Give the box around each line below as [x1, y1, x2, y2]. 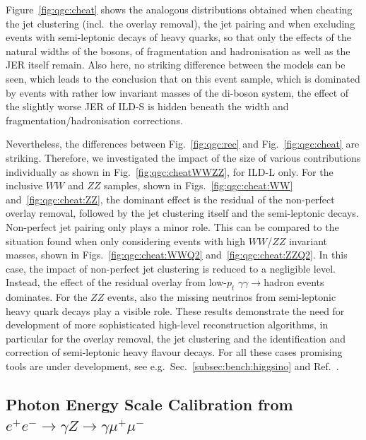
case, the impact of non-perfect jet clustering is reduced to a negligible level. [6, 261, 336, 275]
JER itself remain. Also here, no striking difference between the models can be [6, 57, 346, 72]
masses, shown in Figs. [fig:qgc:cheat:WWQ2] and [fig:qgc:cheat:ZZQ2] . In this [6, 247, 348, 262]
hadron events [264, 275, 324, 290]
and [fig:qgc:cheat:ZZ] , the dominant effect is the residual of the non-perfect [6, 191, 335, 206]
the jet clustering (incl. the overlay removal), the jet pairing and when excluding [6, 16, 355, 30]
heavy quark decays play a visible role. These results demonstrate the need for [6, 303, 345, 318]
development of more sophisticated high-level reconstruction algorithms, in [6, 317, 329, 332]
